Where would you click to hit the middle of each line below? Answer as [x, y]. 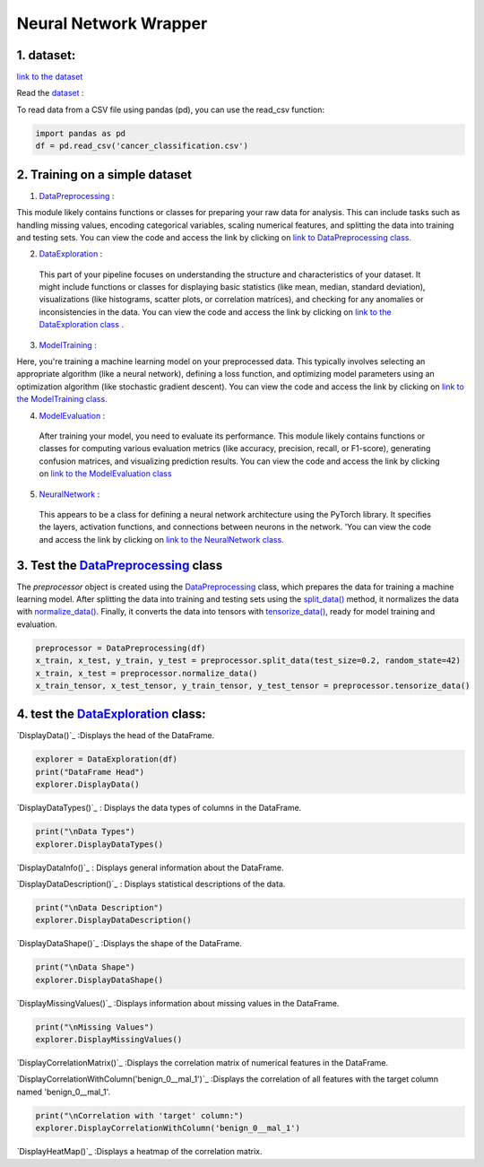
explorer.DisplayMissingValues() [109, 1040]
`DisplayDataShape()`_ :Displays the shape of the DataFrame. [129, 944]
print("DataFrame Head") [90, 772]
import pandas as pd [80, 133]
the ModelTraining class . [62, 399]
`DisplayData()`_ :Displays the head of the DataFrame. [116, 736]
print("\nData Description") [99, 907]
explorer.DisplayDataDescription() [113, 920]
